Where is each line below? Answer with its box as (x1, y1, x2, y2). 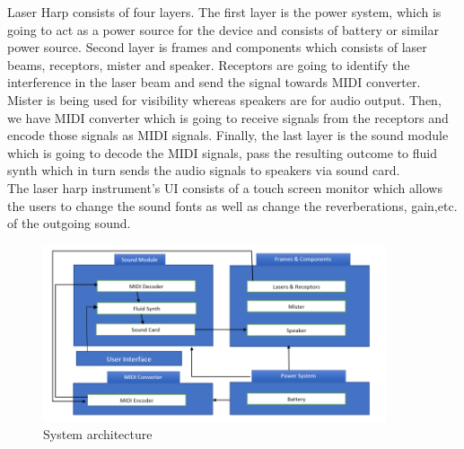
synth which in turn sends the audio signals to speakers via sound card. (7, 161, 400, 180)
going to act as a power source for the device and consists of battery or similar (7, 20, 439, 39)
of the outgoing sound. (7, 214, 131, 233)
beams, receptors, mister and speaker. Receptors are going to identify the (7, 55, 410, 74)
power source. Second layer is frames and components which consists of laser (7, 38, 427, 57)
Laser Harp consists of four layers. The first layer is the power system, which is (7, 3, 442, 21)
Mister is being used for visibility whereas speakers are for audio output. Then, (7, 90, 442, 109)
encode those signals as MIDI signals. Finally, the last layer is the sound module (7, 126, 449, 145)
